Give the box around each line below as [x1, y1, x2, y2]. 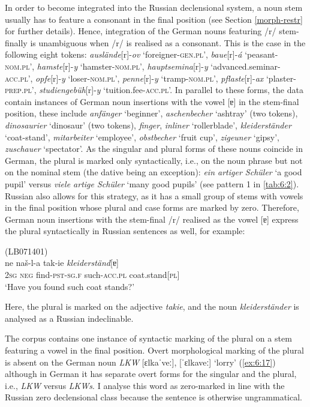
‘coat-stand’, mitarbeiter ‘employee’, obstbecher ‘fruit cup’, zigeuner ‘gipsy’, [5, 130, 279, 143]
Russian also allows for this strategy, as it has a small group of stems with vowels [5, 189, 303, 202]
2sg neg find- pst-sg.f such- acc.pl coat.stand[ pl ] [5, 268, 180, 281]
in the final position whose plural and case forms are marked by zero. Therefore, [5, 201, 299, 214]
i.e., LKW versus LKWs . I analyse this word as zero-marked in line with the [5, 379, 285, 391]
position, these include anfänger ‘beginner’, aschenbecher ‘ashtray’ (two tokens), [5, 107, 298, 119]
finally [5, 36, 28, 49]
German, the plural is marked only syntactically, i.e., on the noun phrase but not [5, 154, 303, 166]
